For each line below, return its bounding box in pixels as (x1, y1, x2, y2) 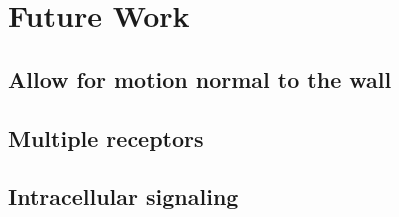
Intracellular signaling (8, 181, 239, 212)
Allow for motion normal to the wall (8, 63, 392, 94)
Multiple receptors (8, 122, 204, 153)
